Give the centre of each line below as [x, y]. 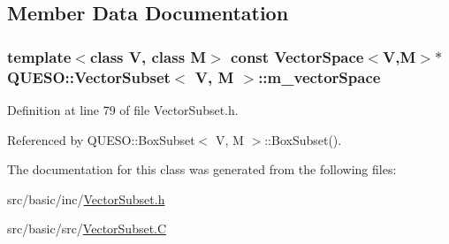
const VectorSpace [297, 56]
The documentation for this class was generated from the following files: [202, 169]
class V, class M [148, 56]
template [39, 56]
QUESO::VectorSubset [89, 76]
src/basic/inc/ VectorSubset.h [86, 198]
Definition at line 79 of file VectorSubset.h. [123, 109]
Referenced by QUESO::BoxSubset [101, 139]
